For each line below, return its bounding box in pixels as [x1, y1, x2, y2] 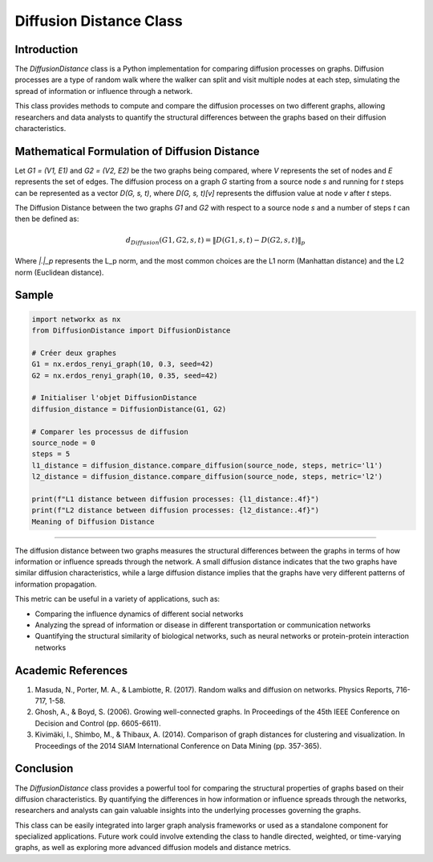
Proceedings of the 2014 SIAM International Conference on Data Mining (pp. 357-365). [34, 741, 322, 750]
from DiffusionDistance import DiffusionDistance [31, 326, 231, 335]
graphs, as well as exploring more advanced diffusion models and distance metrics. [14, 843, 292, 852]
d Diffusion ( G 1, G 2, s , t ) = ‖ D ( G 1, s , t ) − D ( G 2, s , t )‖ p [125, 235, 306, 247]
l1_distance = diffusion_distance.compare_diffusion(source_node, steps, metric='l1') [31, 460, 383, 470]
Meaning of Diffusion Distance [31, 517, 156, 526]
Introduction [14, 43, 79, 56]
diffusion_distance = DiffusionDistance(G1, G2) [31, 404, 227, 414]
